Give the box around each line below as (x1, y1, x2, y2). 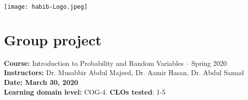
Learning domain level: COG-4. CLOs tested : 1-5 (4, 86, 166, 97)
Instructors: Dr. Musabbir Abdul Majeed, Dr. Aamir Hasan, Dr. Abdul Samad (4, 67, 244, 78)
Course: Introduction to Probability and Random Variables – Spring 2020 (4, 58, 227, 68)
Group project (4, 29, 102, 49)
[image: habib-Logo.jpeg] (4, 3, 88, 10)
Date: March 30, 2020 (4, 77, 78, 87)
